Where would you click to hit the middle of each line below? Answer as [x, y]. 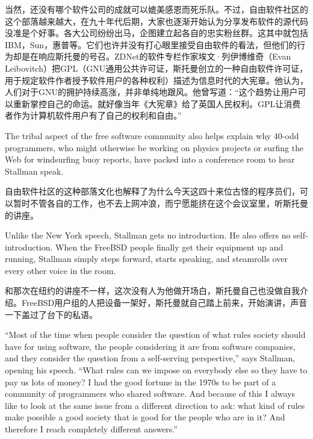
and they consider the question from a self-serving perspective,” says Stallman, [150, 358]
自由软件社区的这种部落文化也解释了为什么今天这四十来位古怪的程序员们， [152, 191]
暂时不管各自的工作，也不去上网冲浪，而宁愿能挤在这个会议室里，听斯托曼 [160, 203]
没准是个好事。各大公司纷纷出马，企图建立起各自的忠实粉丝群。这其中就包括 [156, 33]
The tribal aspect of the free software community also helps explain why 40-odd [152, 135]
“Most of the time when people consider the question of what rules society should [155, 335]
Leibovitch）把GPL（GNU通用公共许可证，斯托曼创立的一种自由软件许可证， [156, 68]
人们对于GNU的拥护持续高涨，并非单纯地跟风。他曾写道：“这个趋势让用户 [151, 92]
